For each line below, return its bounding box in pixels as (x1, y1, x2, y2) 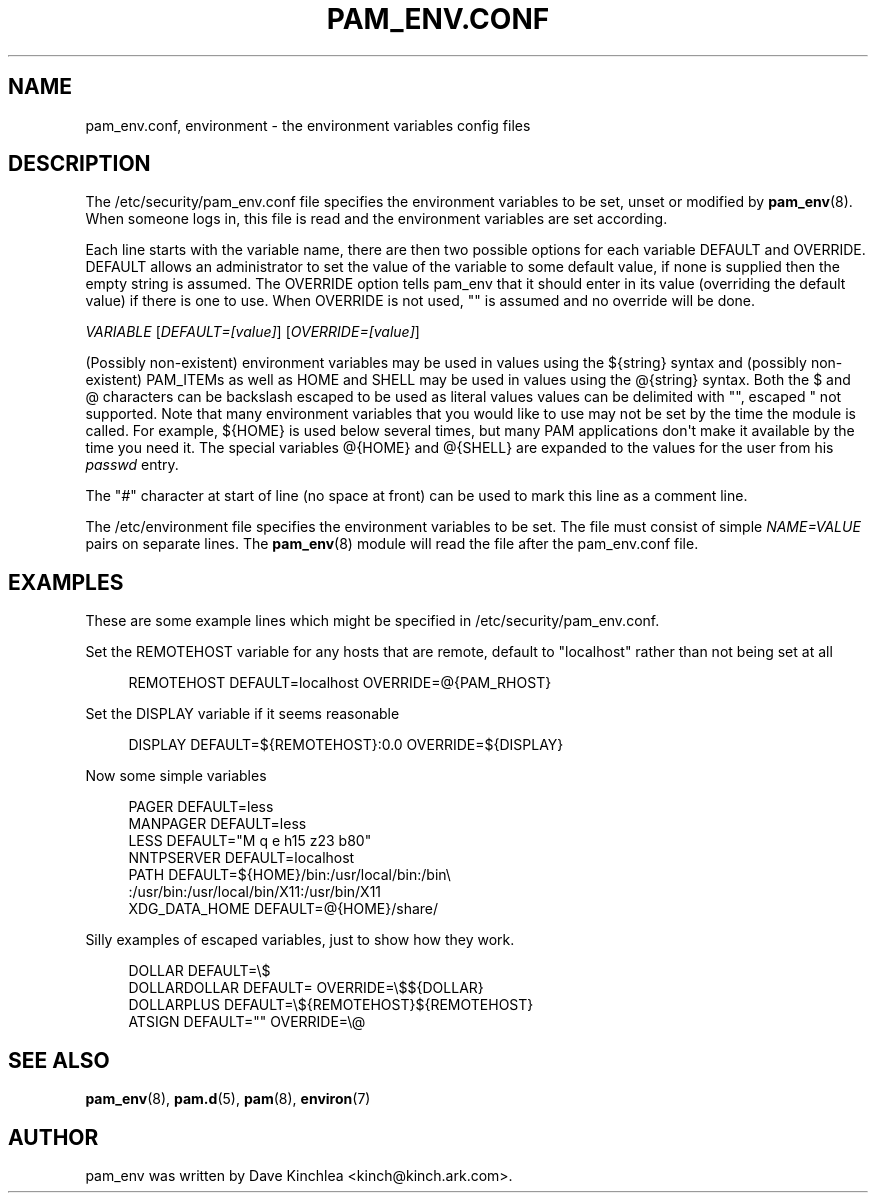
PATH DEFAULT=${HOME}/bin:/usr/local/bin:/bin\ (128, 866, 451, 884)
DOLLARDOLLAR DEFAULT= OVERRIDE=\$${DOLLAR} (128, 979, 484, 997)
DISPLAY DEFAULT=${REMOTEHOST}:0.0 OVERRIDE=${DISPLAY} (128, 736, 564, 754)
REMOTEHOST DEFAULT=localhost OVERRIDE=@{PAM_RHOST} (128, 674, 552, 692)
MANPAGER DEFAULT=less (128, 815, 307, 833)
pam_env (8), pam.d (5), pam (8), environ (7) (85, 1090, 371, 1108)
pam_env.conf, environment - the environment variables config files (85, 116, 531, 134)
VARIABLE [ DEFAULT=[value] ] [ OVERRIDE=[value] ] (85, 323, 420, 341)
